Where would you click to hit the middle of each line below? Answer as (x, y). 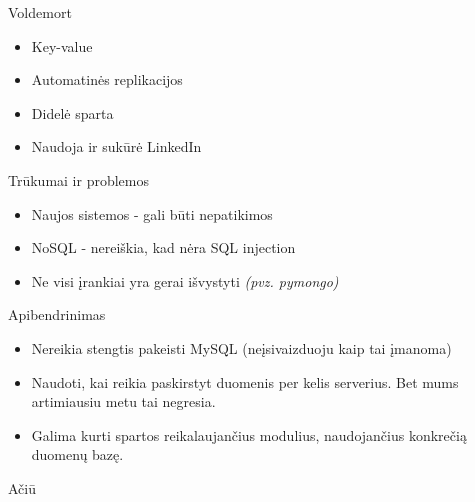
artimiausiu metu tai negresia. (123, 401)
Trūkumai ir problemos (78, 179)
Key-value (62, 45)
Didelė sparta (72, 112)
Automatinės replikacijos (107, 79)
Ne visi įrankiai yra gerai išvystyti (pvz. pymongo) (185, 280)
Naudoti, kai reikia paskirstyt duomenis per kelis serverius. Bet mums (245, 381)
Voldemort (40, 12)
